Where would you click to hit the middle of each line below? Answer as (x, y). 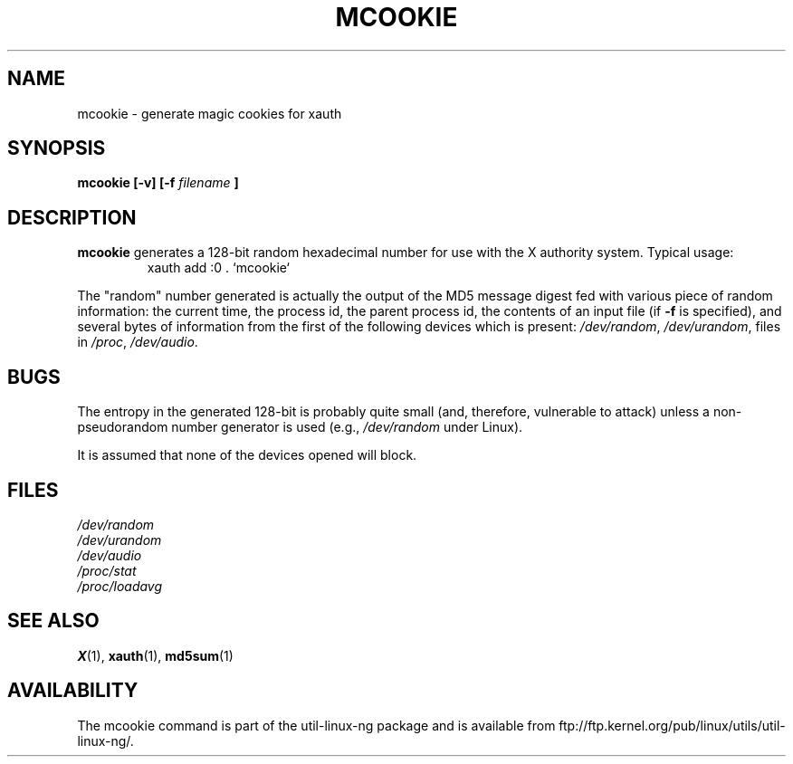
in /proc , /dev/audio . (138, 342)
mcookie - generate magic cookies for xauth (210, 113)
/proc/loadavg (120, 586)
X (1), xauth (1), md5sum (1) (155, 655)
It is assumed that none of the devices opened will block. (247, 455)
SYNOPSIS (57, 148)
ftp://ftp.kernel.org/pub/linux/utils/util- (672, 725)
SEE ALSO (53, 621)
